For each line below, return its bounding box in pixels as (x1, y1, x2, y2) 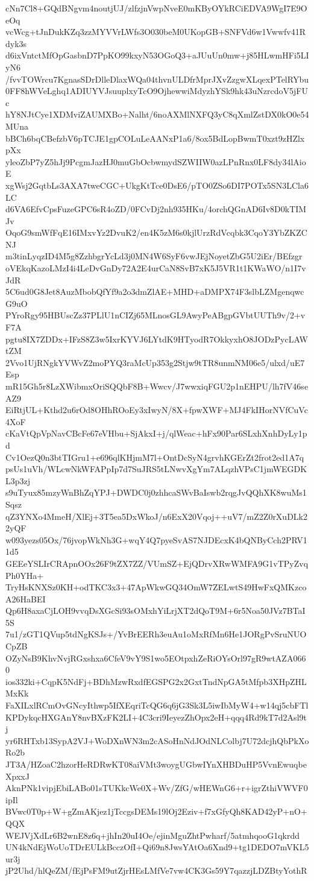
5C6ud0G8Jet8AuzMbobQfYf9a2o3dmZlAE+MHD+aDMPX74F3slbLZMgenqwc (5, 285, 304, 298)
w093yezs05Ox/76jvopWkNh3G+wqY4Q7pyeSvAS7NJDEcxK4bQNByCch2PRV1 (5, 533, 307, 546)
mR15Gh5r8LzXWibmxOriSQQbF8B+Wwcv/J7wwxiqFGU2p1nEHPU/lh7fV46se (5, 380, 309, 392)
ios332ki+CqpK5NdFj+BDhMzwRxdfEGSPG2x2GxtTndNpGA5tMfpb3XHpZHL (5, 675, 307, 687)
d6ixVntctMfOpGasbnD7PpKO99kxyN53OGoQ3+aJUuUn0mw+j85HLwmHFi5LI (5, 49, 309, 62)
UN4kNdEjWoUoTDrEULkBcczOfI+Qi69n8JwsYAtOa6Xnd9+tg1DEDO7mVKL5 (5, 841, 309, 853)
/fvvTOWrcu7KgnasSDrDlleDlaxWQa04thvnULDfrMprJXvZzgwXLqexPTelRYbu (5, 72, 309, 85)
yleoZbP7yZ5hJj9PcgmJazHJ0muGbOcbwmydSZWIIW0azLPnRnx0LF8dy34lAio (5, 155, 306, 168)
